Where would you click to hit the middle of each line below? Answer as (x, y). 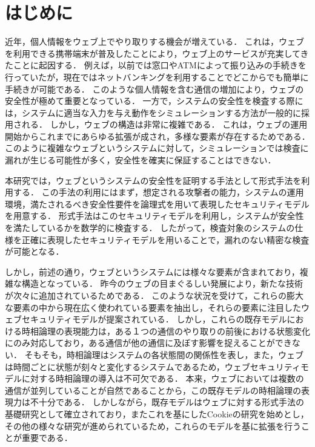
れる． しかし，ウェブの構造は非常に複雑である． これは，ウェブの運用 (164, 124)
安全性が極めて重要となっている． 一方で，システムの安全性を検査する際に (154, 101)
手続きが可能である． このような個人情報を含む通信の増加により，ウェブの (154, 89)
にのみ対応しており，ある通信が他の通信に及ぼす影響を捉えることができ (148, 343)
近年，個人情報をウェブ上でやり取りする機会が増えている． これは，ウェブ (154, 41)
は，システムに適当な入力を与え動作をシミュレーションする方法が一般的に (153, 112)
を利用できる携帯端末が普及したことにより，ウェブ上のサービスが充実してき (157, 53)
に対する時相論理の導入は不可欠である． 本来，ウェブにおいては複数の (163, 378)
